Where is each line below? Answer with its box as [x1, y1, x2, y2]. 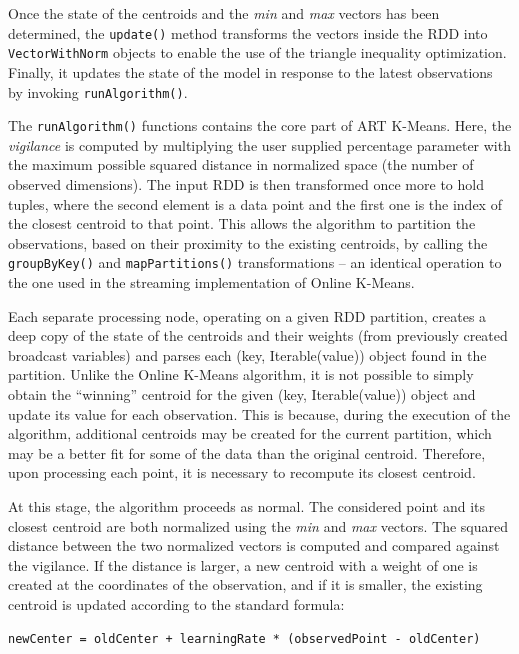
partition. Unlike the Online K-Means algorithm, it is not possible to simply [8, 364, 474, 385]
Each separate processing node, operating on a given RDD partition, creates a [8, 305, 487, 326]
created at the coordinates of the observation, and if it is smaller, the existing [8, 574, 483, 595]
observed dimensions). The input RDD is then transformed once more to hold [8, 174, 484, 194]
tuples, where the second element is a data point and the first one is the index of [8, 193, 502, 214]
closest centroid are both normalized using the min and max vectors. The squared [8, 515, 509, 536]
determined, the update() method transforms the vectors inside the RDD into [8, 22, 488, 43]
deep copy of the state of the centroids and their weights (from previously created [8, 325, 508, 346]
